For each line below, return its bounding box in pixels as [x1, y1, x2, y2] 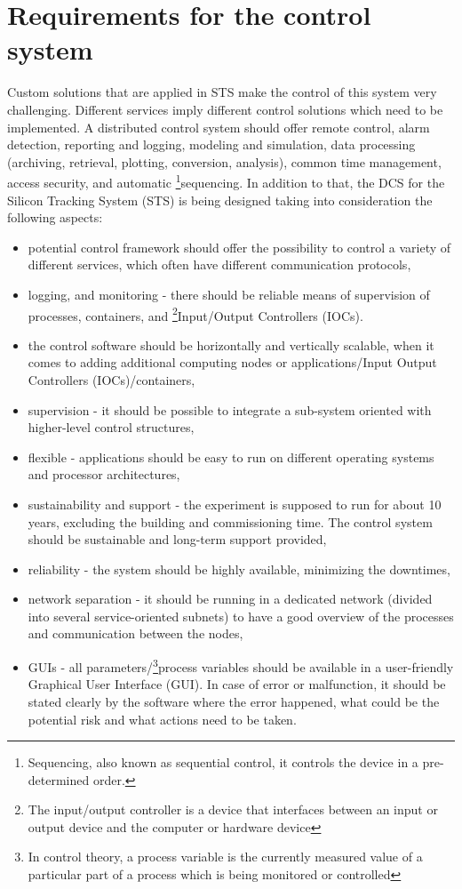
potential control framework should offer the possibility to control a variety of [28, 237, 451, 256]
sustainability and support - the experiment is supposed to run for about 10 [28, 494, 442, 513]
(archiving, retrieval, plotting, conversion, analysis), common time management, [7, 152, 442, 171]
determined [28, 770, 90, 789]
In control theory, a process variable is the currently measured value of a [28, 847, 423, 866]
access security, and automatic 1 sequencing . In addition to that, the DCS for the [7, 171, 445, 191]
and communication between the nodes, [28, 624, 243, 643]
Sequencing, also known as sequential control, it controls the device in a [28, 753, 418, 772]
